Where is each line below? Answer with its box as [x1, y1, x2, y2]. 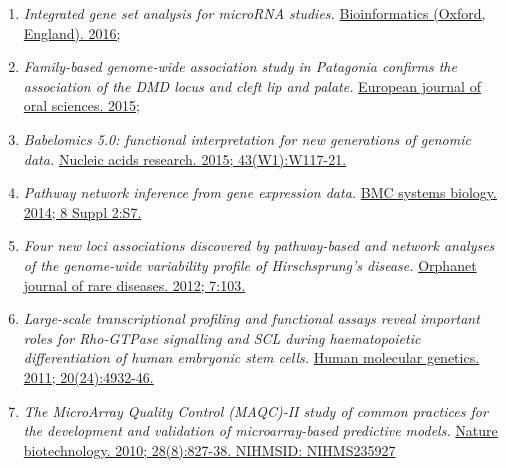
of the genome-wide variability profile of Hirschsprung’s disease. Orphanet [23, 254, 477, 275]
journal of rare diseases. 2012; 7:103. [23, 274, 246, 295]
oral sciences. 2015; [23, 95, 140, 116]
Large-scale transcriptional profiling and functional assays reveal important [23, 308, 480, 329]
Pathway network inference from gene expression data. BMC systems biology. [23, 182, 497, 203]
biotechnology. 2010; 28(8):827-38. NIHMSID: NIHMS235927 [23, 439, 396, 460]
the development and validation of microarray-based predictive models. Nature [23, 420, 498, 441]
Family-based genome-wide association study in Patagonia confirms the [23, 56, 457, 77]
